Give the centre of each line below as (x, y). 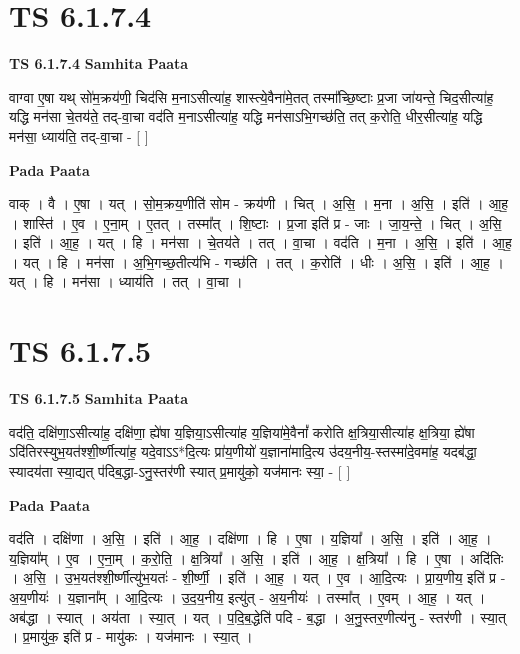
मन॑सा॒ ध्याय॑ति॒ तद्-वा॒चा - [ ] (79, 135)
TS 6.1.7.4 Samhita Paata (99, 63)
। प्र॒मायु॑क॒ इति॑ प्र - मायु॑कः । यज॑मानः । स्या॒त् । (131, 636)
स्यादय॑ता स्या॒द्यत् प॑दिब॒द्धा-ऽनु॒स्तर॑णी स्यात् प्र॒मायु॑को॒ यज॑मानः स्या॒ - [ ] (180, 470)
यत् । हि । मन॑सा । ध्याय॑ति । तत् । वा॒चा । (126, 281)
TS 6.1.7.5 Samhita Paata (99, 398)
